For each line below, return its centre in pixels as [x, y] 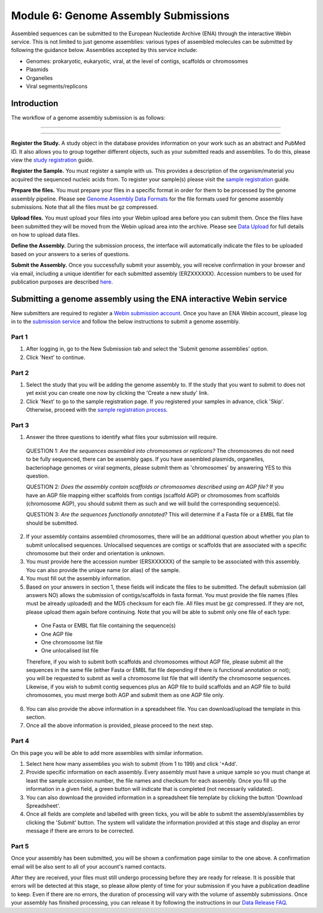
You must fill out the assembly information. [79, 579]
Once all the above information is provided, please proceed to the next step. [120, 725]
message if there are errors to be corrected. [80, 831]
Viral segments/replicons [57, 86]
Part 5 [20, 846]
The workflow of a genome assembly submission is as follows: [88, 117]
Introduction [35, 103]
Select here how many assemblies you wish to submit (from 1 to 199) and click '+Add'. [132, 763]
